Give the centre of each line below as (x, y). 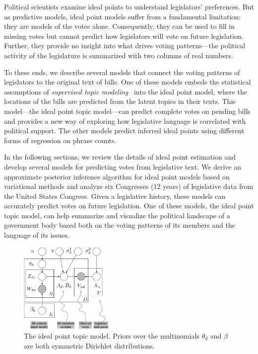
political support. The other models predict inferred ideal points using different (124, 131)
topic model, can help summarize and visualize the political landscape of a (117, 215)
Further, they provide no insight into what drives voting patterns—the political (125, 45)
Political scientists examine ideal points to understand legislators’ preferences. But (129, 6)
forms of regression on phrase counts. (60, 140)
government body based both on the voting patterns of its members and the (120, 225)
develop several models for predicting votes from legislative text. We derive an (123, 166)
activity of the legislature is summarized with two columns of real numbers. (119, 55)
